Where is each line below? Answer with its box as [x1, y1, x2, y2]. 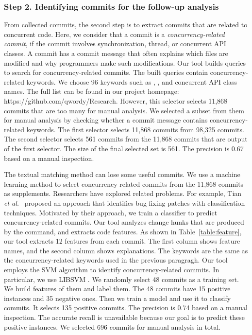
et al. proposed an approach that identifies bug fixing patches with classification [4, 197, 245, 208]
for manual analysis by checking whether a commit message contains [4, 115, 208, 125]
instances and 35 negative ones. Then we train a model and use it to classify [4, 293, 231, 303]
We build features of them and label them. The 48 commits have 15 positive [4, 283, 231, 294]
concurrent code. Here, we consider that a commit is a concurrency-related [4, 29, 225, 39]
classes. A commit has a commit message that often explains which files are [4, 48, 228, 58]
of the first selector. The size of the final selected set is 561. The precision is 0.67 [4, 143, 244, 153]
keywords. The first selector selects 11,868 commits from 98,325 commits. [26, 124, 244, 134]
